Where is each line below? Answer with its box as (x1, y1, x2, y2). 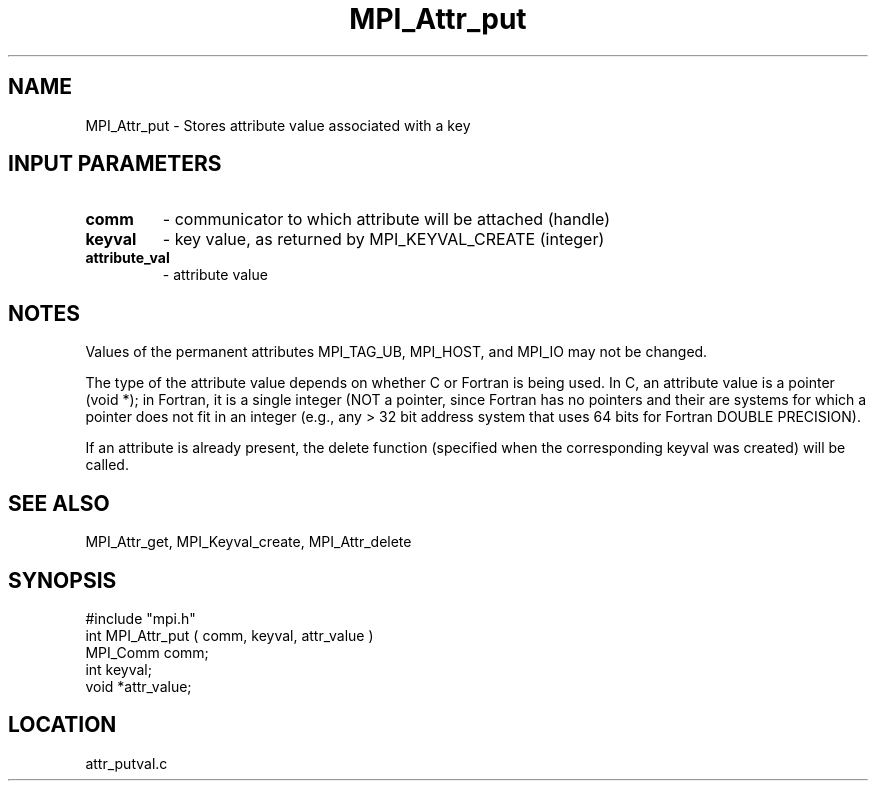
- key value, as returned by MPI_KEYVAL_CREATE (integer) (162, 229, 605, 250)
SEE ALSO (8, 490, 110, 516)
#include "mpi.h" (85, 609, 196, 627)
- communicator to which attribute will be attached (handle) (162, 209, 611, 230)
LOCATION (8, 712, 117, 738)
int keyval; (85, 660, 152, 678)
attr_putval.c (85, 754, 168, 772)
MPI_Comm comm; (85, 643, 209, 661)
